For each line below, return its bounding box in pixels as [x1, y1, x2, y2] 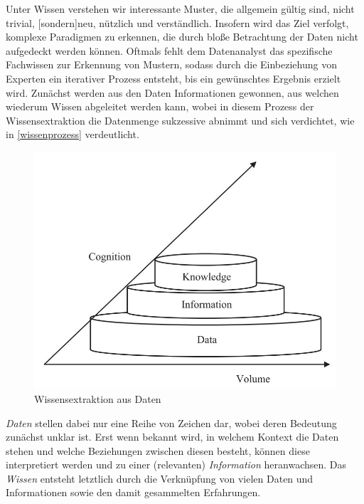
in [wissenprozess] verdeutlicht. [6, 127, 139, 142]
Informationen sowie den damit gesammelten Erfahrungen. [6, 485, 261, 500]
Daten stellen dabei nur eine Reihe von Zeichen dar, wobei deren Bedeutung [6, 415, 337, 430]
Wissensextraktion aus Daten [34, 391, 161, 406]
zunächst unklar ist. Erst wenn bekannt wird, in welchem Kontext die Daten [6, 429, 339, 444]
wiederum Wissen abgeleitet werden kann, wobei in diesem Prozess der [6, 99, 314, 114]
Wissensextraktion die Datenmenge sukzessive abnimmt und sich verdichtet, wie [6, 112, 355, 127]
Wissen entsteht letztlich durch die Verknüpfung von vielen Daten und [6, 471, 314, 485]
